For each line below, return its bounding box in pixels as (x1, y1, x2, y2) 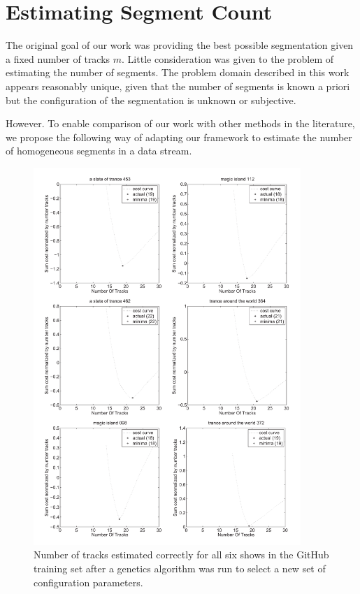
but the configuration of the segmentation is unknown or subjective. (6, 92, 296, 107)
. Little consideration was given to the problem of (122, 51, 334, 66)
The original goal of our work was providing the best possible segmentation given (6, 38, 354, 52)
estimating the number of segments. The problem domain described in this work (6, 65, 350, 80)
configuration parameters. (34, 574, 143, 589)
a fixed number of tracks (6, 51, 110, 66)
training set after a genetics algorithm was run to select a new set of (34, 560, 326, 575)
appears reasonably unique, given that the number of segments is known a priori (6, 78, 350, 93)
